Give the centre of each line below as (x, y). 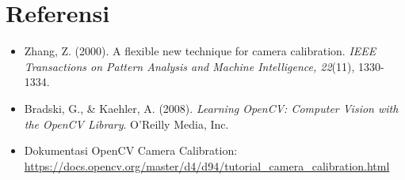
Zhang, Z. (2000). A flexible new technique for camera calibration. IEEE (200, 51)
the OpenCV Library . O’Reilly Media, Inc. (126, 124)
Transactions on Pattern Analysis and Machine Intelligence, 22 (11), (189, 66)
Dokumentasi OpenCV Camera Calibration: (131, 150)
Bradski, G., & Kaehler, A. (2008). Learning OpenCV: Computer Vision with (211, 108)
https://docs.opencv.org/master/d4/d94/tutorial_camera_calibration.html (207, 165)
